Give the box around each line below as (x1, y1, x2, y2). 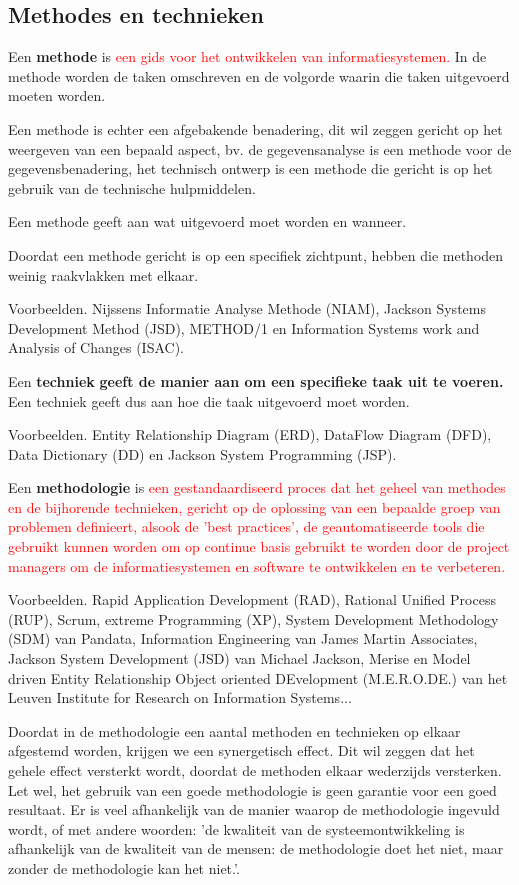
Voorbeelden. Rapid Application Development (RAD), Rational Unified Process (8, 589, 496, 610)
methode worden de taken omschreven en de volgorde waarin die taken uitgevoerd (8, 65, 510, 86)
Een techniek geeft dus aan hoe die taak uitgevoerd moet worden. (8, 390, 410, 411)
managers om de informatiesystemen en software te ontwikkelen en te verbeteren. (8, 555, 506, 576)
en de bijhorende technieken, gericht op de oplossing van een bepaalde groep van (8, 496, 501, 517)
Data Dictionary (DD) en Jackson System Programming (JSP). (8, 443, 397, 464)
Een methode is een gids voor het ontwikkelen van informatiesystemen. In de (8, 46, 487, 67)
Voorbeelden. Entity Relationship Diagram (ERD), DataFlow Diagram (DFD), (8, 424, 492, 445)
